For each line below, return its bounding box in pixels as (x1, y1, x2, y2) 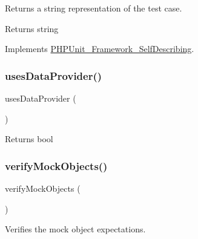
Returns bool (5, 133, 53, 145)
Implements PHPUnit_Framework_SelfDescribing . (5, 42, 194, 55)
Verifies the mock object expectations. (5, 223, 146, 235)
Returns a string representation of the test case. (5, 2, 182, 14)
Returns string (5, 22, 59, 34)
